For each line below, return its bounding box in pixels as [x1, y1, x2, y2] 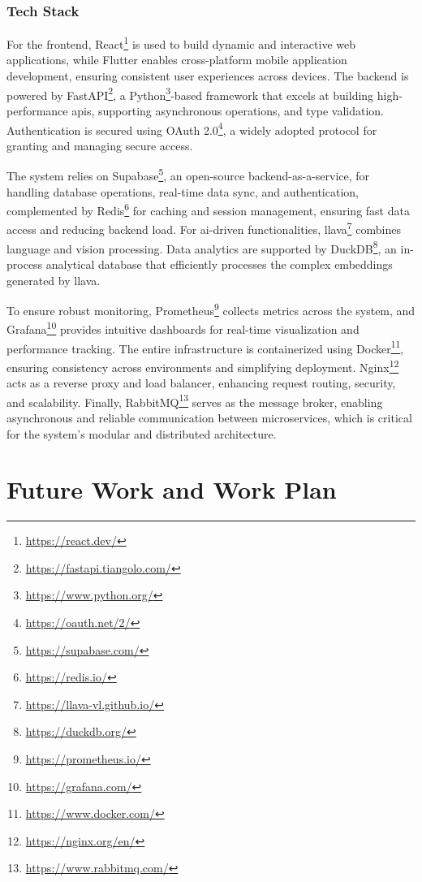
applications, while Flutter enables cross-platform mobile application [6, 51, 347, 68]
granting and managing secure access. [6, 136, 193, 153]
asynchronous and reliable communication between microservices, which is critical [6, 409, 412, 426]
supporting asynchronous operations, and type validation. [97, 102, 385, 119]
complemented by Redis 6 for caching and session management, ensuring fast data [6, 200, 410, 218]
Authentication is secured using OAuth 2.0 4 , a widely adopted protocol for [6, 119, 377, 138]
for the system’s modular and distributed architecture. [6, 425, 277, 442]
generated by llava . [6, 271, 101, 288]
